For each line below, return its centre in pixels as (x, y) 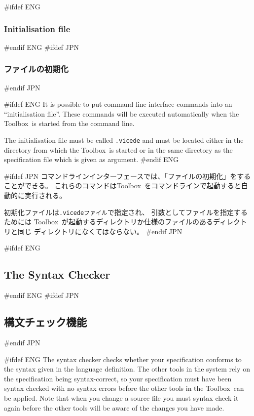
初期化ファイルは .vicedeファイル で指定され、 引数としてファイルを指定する (126, 212)
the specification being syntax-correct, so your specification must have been (118, 378)
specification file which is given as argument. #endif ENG (91, 159)
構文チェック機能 (45, 322)
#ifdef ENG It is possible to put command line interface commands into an (118, 104)
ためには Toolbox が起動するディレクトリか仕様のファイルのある (109, 222)
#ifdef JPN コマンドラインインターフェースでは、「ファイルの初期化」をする (127, 176)
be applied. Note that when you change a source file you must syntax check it (121, 398)
